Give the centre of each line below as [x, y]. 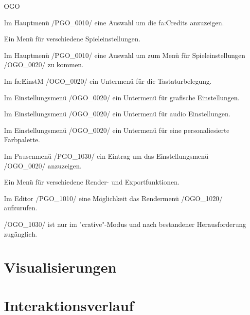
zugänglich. [21, 233]
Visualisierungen [60, 267]
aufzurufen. [21, 208]
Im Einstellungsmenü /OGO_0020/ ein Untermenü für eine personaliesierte [117, 130]
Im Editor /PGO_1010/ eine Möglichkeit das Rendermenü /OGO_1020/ [113, 198]
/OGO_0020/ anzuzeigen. [43, 165]
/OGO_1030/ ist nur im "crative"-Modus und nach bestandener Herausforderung [125, 224]
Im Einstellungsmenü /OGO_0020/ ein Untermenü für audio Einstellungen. [117, 114]
